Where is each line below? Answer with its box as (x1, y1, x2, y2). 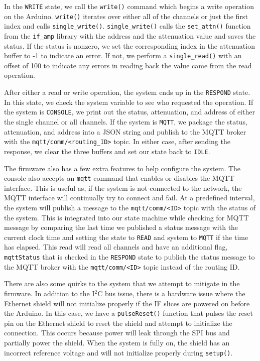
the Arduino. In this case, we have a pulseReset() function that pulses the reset (4, 308, 253, 318)
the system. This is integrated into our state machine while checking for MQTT (4, 212, 249, 222)
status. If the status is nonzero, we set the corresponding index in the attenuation (4, 40, 255, 51)
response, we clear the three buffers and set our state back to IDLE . (4, 146, 210, 156)
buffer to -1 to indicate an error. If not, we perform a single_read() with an (4, 50, 242, 61)
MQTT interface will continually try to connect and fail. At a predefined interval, (4, 192, 255, 203)
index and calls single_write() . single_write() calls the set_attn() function (4, 21, 251, 31)
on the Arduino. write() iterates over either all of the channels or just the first (4, 11, 248, 21)
